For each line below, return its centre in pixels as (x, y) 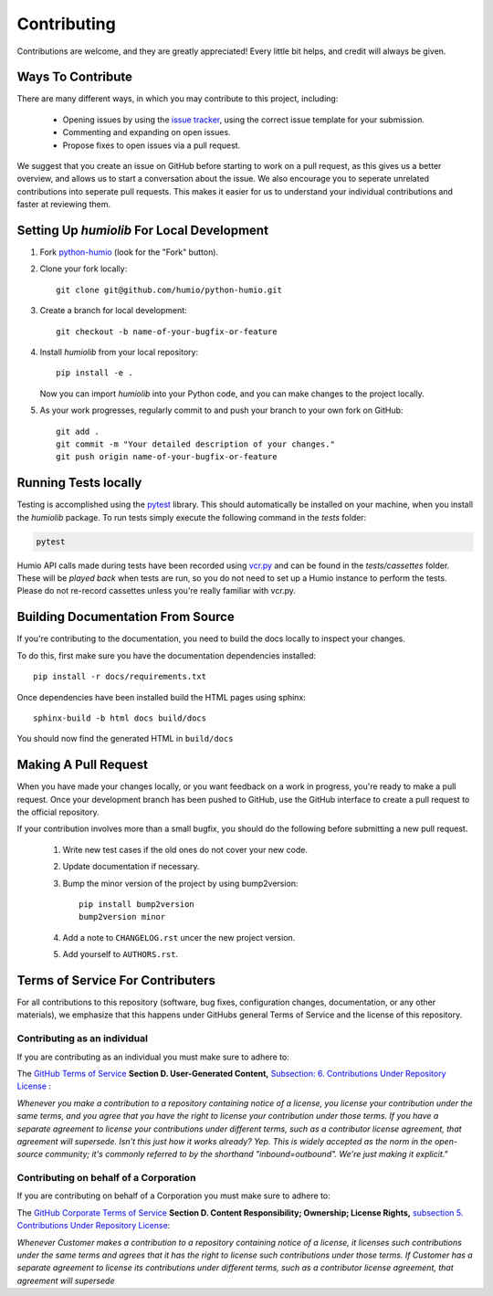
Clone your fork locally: (84, 269)
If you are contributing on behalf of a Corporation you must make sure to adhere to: (173, 1196)
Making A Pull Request (82, 765)
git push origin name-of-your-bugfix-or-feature (167, 457)
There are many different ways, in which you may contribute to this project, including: (178, 99)
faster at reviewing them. (64, 205)
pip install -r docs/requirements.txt (120, 677)
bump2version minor (122, 917)
